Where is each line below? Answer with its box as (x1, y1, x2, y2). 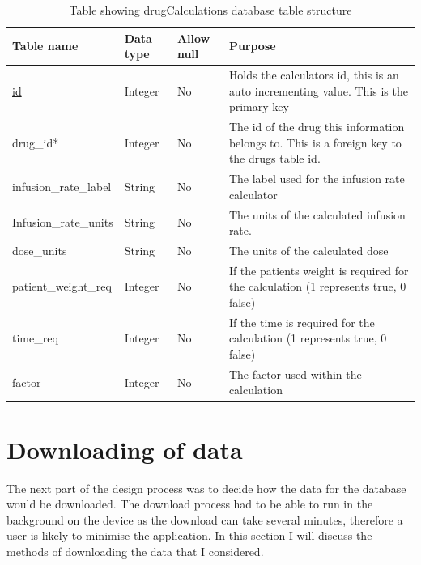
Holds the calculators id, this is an (228, 66, 399, 83)
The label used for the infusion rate (228, 170, 405, 187)
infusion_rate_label (12, 177, 112, 194)
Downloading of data (6, 432, 243, 465)
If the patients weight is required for (228, 261, 409, 278)
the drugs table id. (228, 150, 321, 167)
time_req (12, 329, 58, 346)
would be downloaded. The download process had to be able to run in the (6, 495, 373, 512)
